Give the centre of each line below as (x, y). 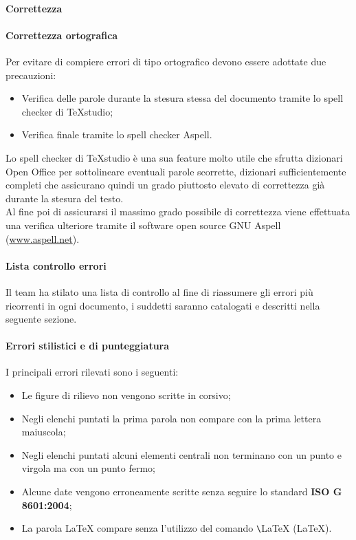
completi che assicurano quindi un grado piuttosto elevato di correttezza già (165, 185)
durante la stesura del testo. (65, 198)
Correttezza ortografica (62, 35)
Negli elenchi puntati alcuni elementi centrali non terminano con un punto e (182, 454)
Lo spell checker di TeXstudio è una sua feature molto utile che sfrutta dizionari (174, 157)
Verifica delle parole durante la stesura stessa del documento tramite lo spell (182, 98)
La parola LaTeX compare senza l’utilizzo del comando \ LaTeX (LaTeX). (177, 528)
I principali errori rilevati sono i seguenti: (92, 372)
